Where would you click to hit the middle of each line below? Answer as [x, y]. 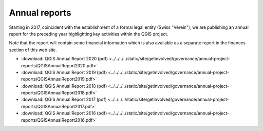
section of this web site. [33, 50]
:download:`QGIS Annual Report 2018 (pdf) [64, 86]
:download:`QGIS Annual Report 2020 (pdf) [65, 59]
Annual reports [40, 13]
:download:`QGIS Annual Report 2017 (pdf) [64, 99]
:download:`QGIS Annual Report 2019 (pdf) [64, 72]
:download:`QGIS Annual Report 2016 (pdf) [64, 113]
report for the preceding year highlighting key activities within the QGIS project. [88, 34]
